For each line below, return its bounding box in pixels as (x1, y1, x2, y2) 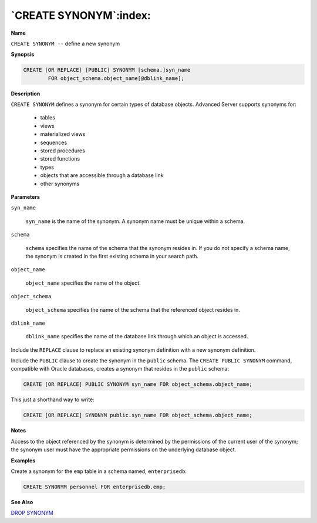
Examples (11, 457, 36, 464)
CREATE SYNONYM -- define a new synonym (11, 40, 120, 47)
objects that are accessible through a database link (40, 172, 164, 179)
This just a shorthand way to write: (11, 396, 95, 403)
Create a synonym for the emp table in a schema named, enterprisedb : (11, 468, 187, 475)
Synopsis (11, 51, 35, 58)
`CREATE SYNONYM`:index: (11, 9, 151, 22)
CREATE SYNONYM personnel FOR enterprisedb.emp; (23, 483, 166, 490)
